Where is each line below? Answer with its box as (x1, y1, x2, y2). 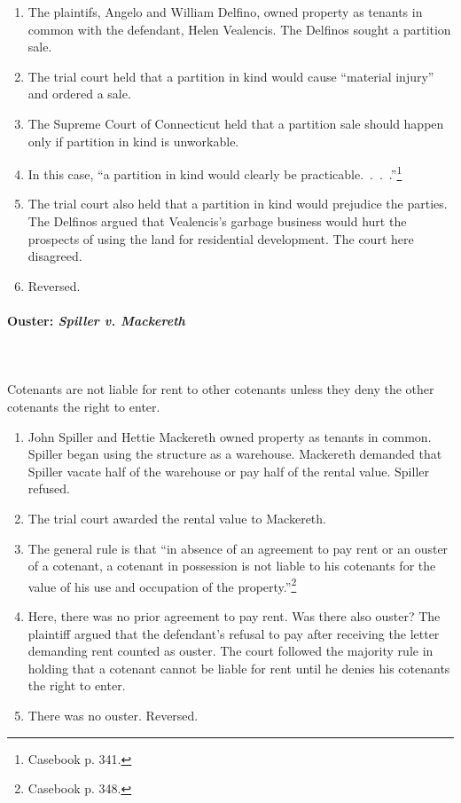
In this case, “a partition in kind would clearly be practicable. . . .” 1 (27, 162, 402, 183)
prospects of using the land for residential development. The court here (27, 229, 414, 248)
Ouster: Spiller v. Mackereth (7, 311, 185, 329)
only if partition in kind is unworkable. (27, 131, 239, 150)
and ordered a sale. (27, 84, 131, 103)
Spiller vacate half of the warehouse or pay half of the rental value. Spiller (27, 461, 429, 480)
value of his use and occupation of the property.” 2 (27, 574, 297, 595)
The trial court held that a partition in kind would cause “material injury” (27, 67, 434, 85)
